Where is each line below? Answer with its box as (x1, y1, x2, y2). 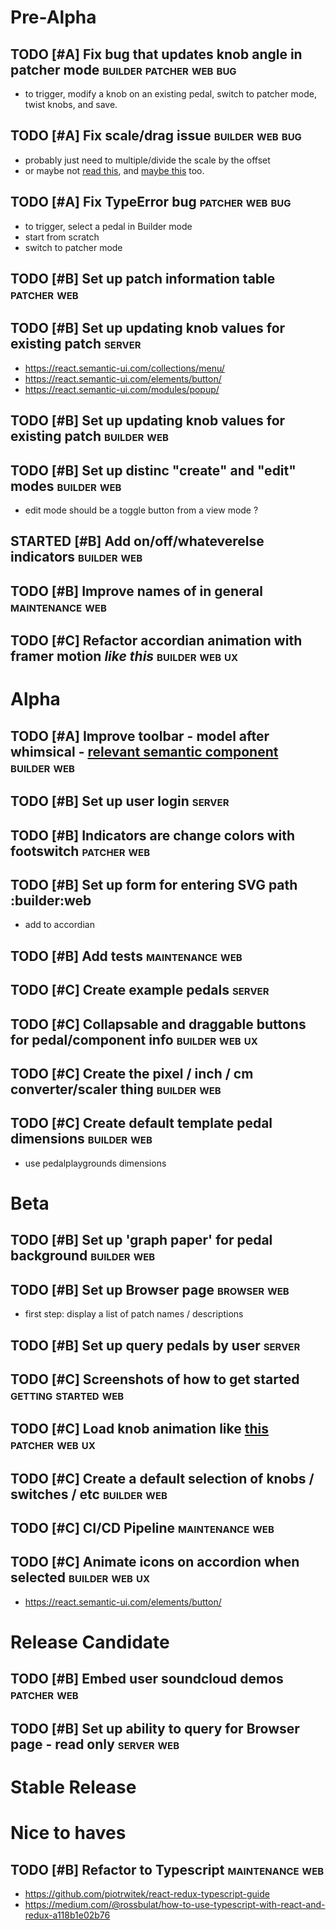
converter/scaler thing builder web (10, 1081, 222, 1098)
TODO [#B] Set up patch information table (10, 271, 276, 288)
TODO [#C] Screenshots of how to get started (10, 1371, 300, 1388)
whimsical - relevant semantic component (10, 743, 279, 760)
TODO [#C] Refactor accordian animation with (10, 632, 303, 650)
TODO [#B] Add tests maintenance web (10, 947, 243, 965)
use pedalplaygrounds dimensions (24, 1157, 167, 1169)
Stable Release (10, 1776, 137, 1799)
